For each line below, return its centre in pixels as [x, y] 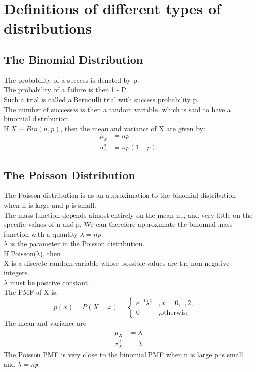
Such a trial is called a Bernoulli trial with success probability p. [102, 99]
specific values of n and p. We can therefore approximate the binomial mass [118, 224]
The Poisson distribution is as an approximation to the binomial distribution [120, 195]
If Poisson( [20, 253]
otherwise [175, 313]
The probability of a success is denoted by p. [72, 80]
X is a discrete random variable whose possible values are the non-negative [117, 263]
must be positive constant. [50, 282]
